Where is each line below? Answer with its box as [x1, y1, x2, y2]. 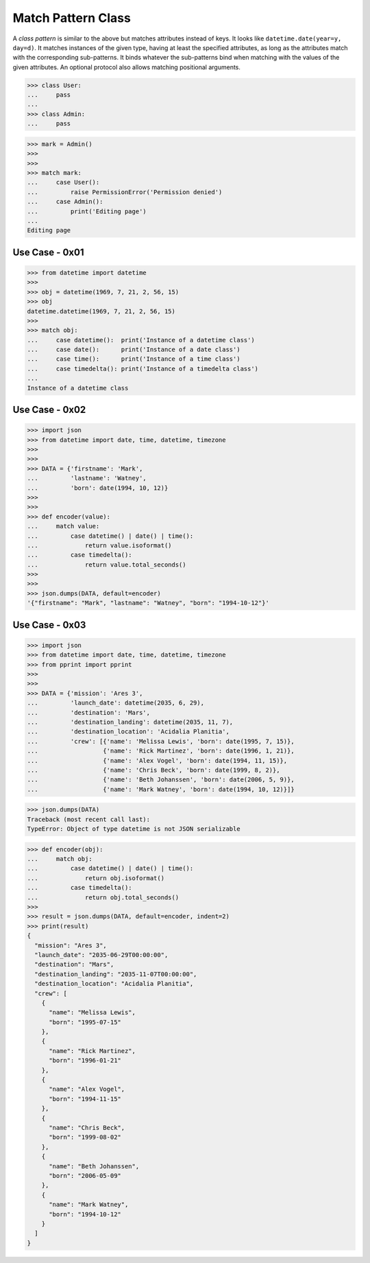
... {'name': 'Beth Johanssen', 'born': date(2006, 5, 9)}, [27, 776, 295, 783]
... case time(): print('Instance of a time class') [27, 355, 241, 363]
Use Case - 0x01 [12, 246, 84, 258]
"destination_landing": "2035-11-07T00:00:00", [34, 970, 197, 978]
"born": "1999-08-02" [49, 1133, 121, 1142]
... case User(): [27, 178, 100, 187]
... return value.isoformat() [27, 541, 172, 549]
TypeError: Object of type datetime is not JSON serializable [27, 825, 241, 833]
